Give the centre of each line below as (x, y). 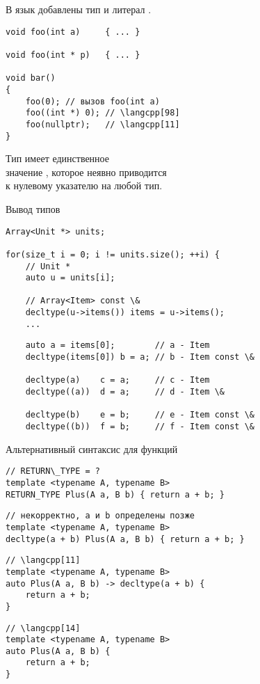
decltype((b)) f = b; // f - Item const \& (140, 427)
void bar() (31, 78)
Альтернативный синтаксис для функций (92, 448)
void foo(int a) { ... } (73, 32)
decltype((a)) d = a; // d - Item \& (125, 392)
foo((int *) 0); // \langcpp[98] (103, 113)
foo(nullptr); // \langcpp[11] (103, 124)
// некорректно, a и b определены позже (100, 516)
